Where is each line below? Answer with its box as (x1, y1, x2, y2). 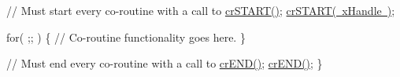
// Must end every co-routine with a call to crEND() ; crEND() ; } (6, 55, 323, 71)
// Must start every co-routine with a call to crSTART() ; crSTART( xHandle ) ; (6, 2, 395, 18)
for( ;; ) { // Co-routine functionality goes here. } (6, 28, 246, 45)
